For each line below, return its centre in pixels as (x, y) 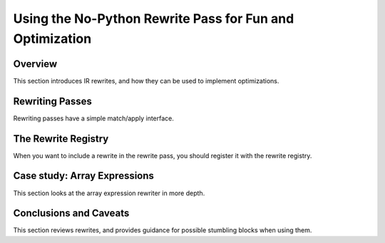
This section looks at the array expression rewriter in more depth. (109, 193)
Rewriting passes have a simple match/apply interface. (94, 118)
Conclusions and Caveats (71, 213)
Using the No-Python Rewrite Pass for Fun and (154, 19)
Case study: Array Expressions (84, 176)
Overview (35, 64)
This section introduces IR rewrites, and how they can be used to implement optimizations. (146, 81)
